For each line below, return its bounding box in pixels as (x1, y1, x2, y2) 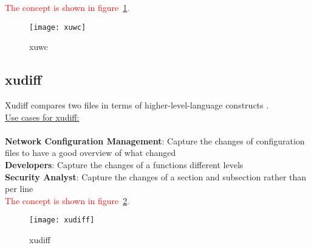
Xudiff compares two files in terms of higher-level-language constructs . (5, 99, 269, 112)
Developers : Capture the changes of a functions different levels (5, 158, 244, 171)
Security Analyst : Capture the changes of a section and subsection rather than (5, 170, 307, 183)
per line (5, 182, 33, 195)
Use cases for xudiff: (5, 110, 80, 123)
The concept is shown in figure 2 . (5, 194, 130, 207)
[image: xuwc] (29, 23, 86, 32)
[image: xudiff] (29, 216, 95, 225)
